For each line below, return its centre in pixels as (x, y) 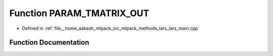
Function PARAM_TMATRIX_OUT (79, 13)
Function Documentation (49, 43)
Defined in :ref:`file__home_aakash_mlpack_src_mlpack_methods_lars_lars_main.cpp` (111, 28)
